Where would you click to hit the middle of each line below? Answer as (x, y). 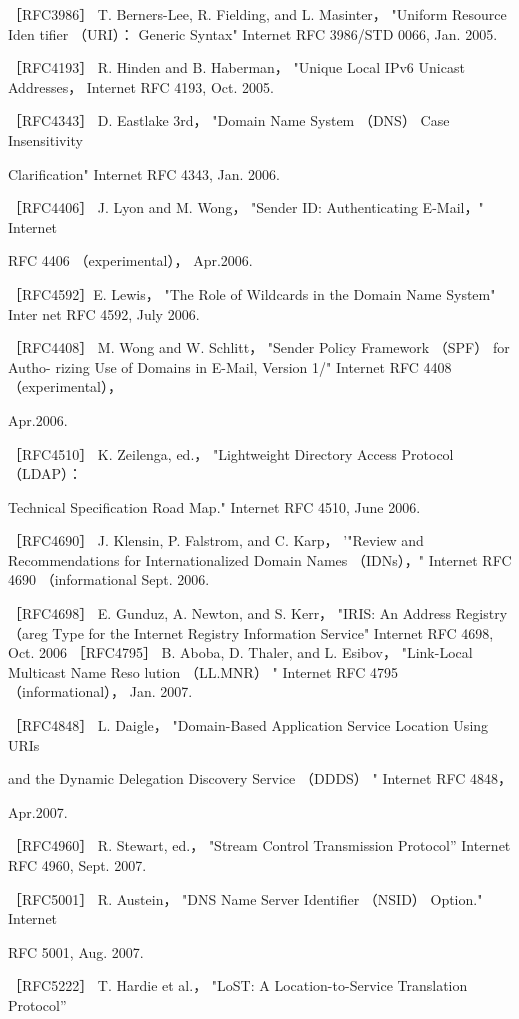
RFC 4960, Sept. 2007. (77, 865)
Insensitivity (45, 139)
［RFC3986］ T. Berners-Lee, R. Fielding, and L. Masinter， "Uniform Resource (257, 14)
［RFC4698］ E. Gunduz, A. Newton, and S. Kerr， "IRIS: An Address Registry (258, 613)
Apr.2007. (38, 811)
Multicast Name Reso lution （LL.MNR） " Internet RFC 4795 (203, 671)
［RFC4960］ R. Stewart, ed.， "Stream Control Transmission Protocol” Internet (259, 845)
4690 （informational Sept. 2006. (109, 579)
